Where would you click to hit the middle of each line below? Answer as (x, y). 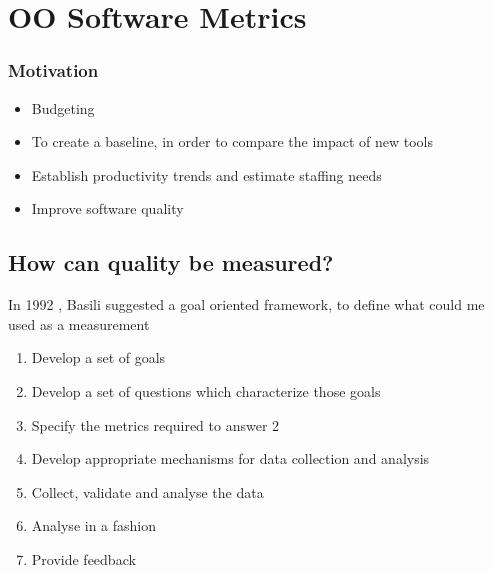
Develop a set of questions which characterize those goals (206, 390)
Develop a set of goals (98, 357)
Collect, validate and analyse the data (147, 491)
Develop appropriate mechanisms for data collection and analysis (230, 458)
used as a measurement (79, 323)
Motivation (53, 70)
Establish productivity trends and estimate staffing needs (206, 174)
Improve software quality (107, 208)
